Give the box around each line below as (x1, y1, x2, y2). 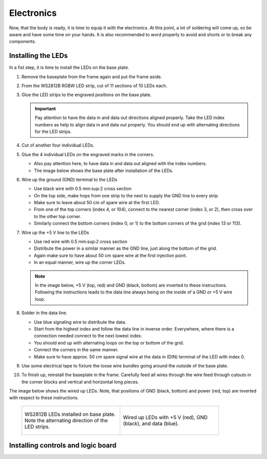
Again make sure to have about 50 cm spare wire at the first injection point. (34, 252, 187, 258)
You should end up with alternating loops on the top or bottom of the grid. (34, 340, 184, 345)
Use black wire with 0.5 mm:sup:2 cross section (34, 186, 132, 192)
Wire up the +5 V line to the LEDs (21, 229, 89, 235)
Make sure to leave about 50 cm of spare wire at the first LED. (34, 200, 160, 206)
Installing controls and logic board (9, 441, 117, 450)
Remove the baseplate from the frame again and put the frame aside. (21, 73, 162, 79)
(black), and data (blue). (123, 420, 179, 427)
